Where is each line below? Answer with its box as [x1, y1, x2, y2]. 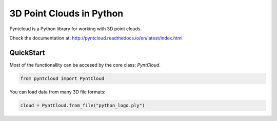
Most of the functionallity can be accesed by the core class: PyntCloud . [9, 62, 161, 68]
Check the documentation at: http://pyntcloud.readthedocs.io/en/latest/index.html [9, 35, 183, 41]
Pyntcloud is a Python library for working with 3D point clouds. [9, 26, 142, 32]
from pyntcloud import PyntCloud [20, 75, 105, 82]
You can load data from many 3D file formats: [9, 89, 106, 95]
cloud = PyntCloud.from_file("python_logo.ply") [20, 103, 145, 108]
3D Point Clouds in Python [9, 8, 124, 19]
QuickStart [9, 48, 46, 57]
